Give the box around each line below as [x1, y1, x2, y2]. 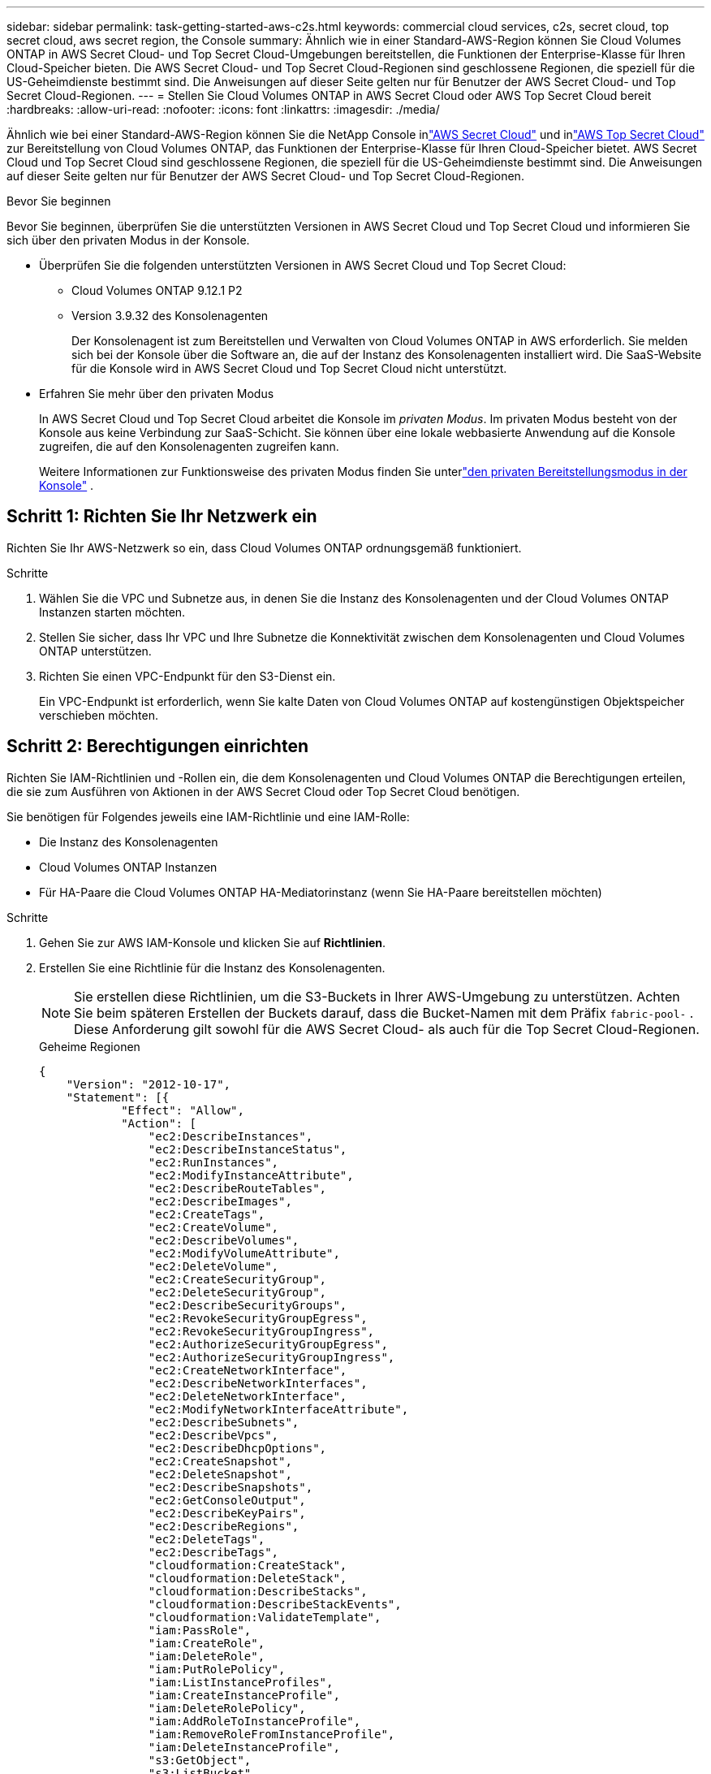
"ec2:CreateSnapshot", [148, 1454, 292, 1468]
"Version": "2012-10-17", [66, 1077, 231, 1091]
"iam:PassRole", [148, 1623, 252, 1637]
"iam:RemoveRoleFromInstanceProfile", [148, 1727, 395, 1741]
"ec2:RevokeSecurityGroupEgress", [148, 1311, 368, 1325]
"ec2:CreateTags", [148, 1207, 265, 1221]
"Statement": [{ [66, 1090, 170, 1104]
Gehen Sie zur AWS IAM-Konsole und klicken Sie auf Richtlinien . [39, 935, 386, 950]
